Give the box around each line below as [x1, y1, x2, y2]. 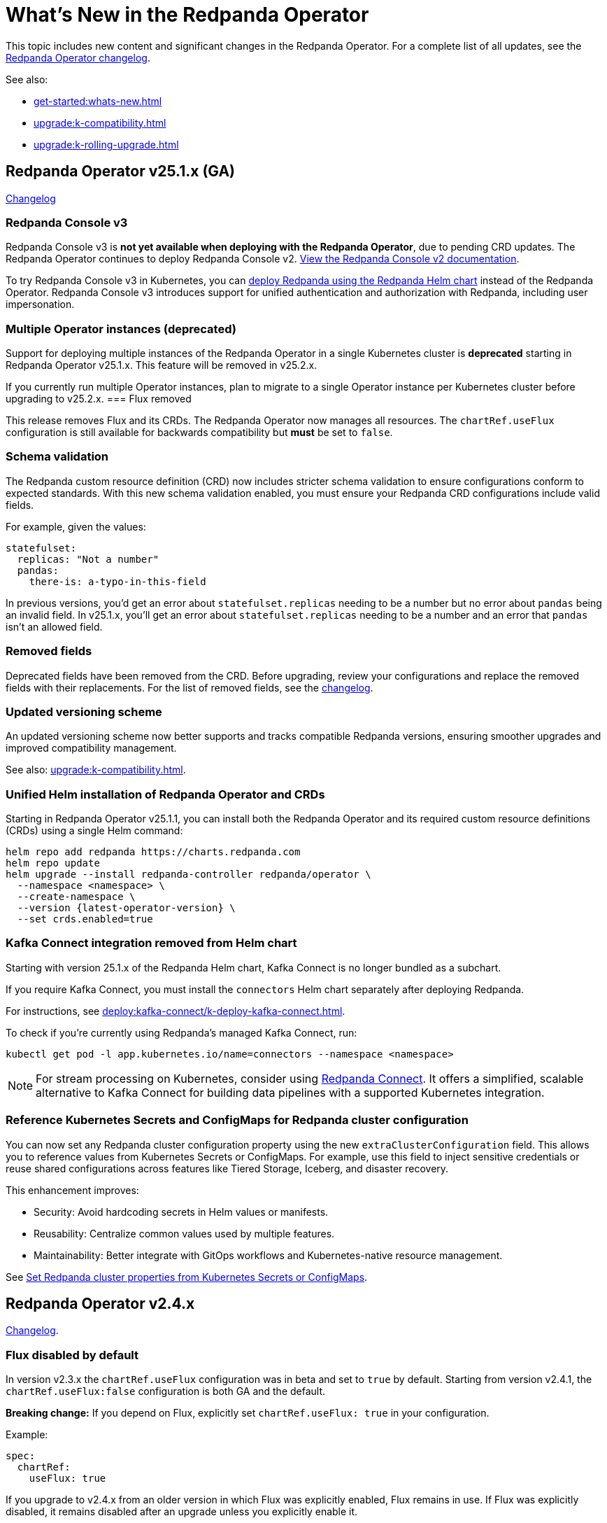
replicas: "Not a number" [17, 553, 159, 565]
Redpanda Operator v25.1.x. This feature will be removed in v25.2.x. [6, 359, 317, 372]
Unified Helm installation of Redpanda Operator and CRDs [6, 787, 325, 801]
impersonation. [6, 298, 75, 311]
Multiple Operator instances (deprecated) [6, 321, 236, 336]
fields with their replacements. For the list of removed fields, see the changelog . [6, 681, 373, 694]
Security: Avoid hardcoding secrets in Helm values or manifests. [34, 1205, 329, 1218]
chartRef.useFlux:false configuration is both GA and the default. [6, 1385, 326, 1398]
